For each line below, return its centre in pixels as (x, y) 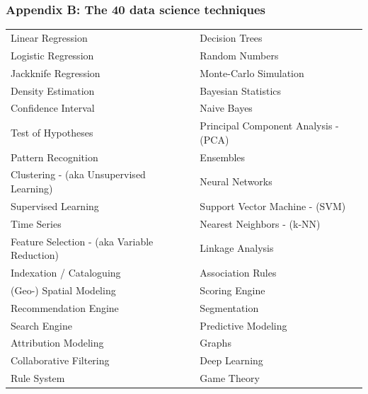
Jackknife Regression (56, 73)
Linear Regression (49, 37)
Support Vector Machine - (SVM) (273, 205)
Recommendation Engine (65, 307)
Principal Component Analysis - (269, 126)
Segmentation (229, 307)
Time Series (36, 223)
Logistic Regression (52, 55)
